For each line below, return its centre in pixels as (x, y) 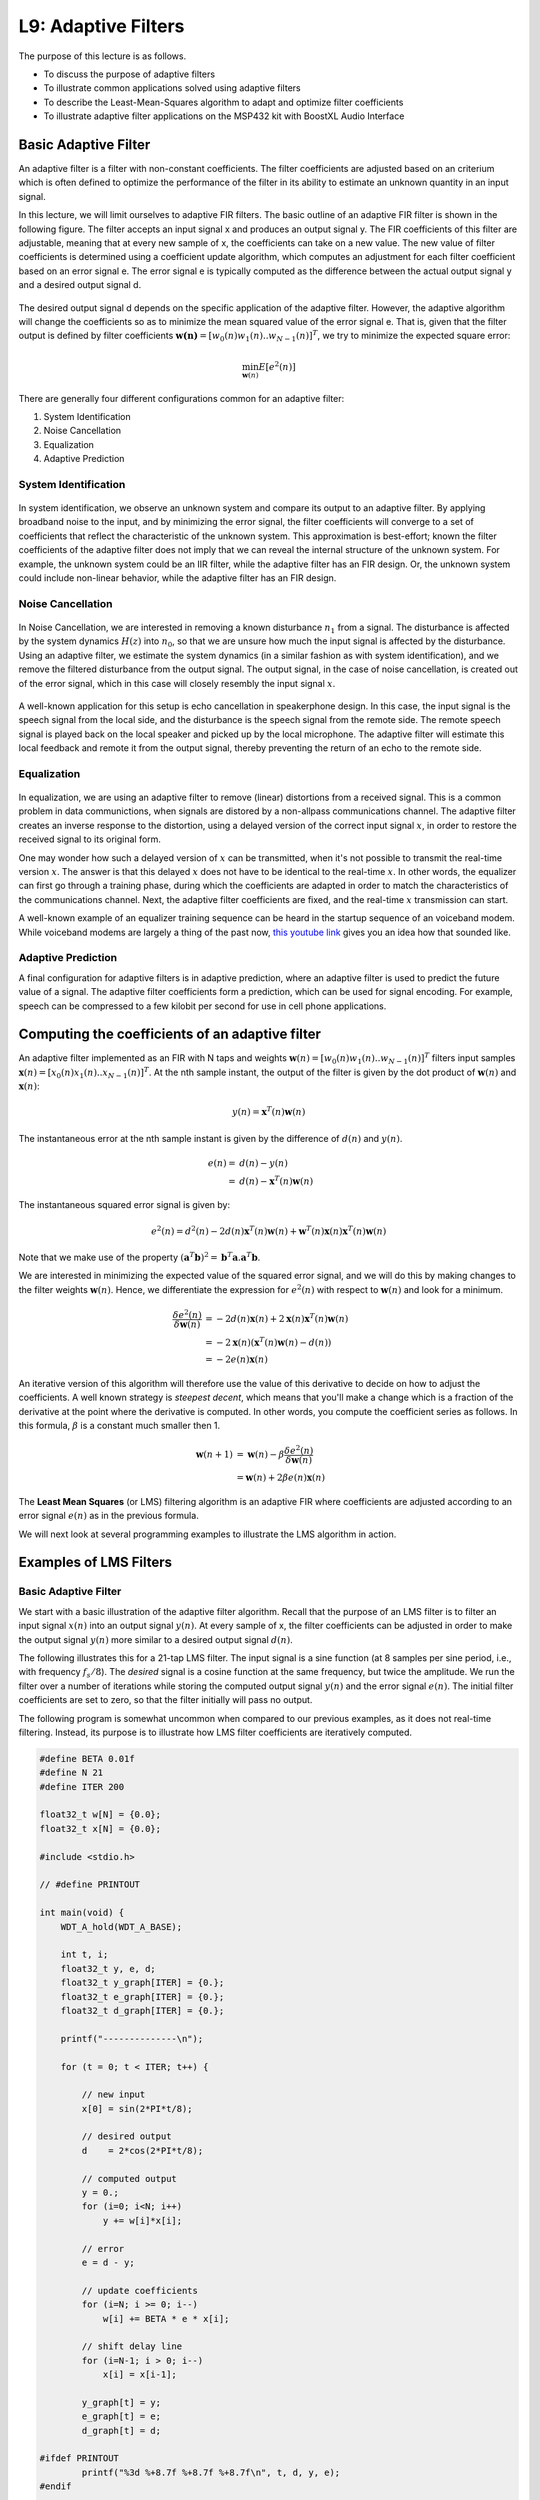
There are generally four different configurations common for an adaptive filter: (181, 398)
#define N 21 (71, 1773)
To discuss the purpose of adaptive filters (129, 74)
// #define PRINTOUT (89, 1884)
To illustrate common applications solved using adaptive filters (172, 88)
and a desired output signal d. (80, 285)
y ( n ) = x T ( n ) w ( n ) (268, 1111)
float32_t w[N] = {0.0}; (100, 1814)
